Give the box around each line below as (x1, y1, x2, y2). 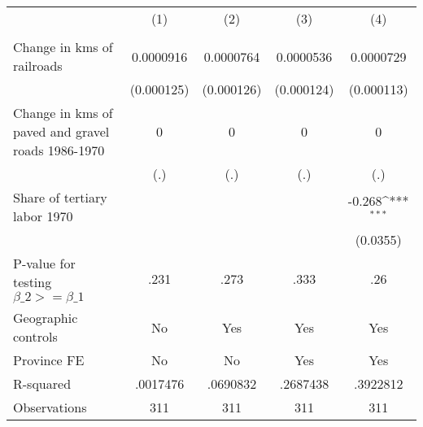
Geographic (13, 308, 78, 327)
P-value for (13, 254, 76, 272)
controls (13, 327, 58, 346)
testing (13, 272, 52, 291)
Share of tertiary (13, 188, 107, 207)
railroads (13, 56, 63, 75)
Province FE (13, 351, 85, 369)
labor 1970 (13, 207, 73, 225)
